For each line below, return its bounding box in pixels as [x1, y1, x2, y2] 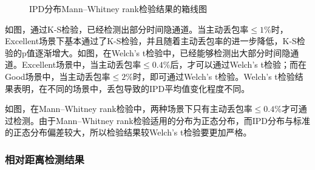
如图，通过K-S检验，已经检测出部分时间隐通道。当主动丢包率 [5, 22, 249, 35]
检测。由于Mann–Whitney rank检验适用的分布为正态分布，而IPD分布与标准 [13, 114, 310, 126]
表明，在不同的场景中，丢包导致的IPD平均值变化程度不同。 [13, 82, 250, 94]
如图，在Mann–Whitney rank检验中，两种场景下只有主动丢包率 [5, 102, 252, 115]
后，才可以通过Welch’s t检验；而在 [170, 58, 307, 71]
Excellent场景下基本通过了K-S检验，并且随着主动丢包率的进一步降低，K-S [5, 34, 297, 47]
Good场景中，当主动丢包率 [5, 70, 110, 82]
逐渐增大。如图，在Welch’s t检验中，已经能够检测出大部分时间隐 [35, 46, 291, 59]
